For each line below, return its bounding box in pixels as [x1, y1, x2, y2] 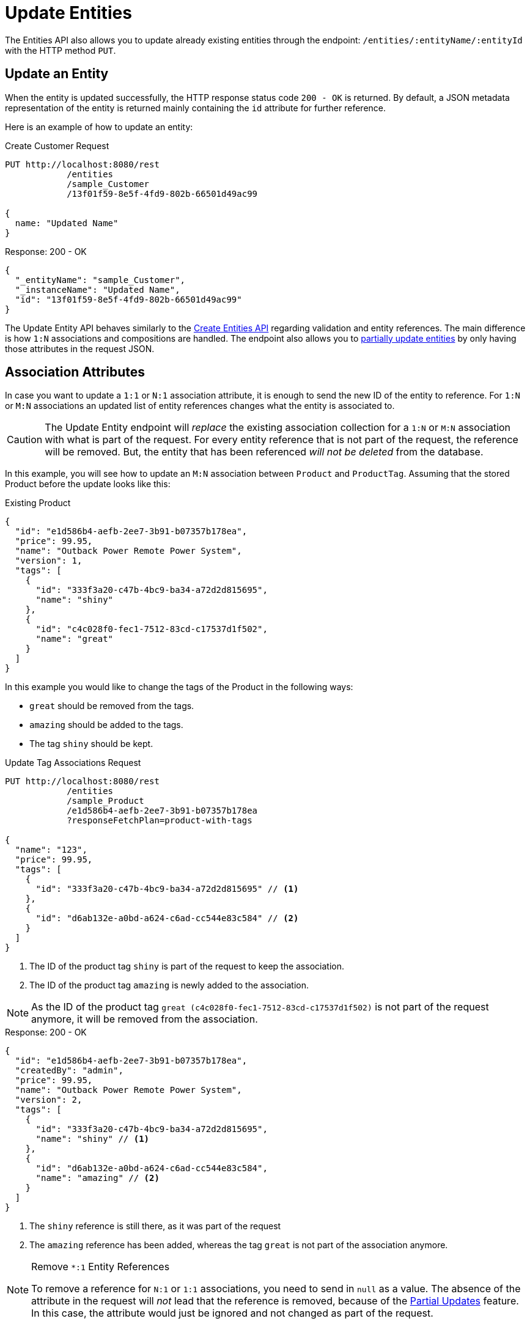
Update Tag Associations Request [5, 757, 141, 768]
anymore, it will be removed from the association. [31, 1013, 258, 1026]
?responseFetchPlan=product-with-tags [67, 815, 252, 826]
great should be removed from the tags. [29, 701, 194, 712]
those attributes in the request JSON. [5, 343, 155, 354]
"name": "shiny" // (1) [35, 1134, 150, 1144]
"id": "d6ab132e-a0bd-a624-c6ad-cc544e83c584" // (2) [35, 913, 299, 924]
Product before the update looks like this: [5, 479, 171, 490]
